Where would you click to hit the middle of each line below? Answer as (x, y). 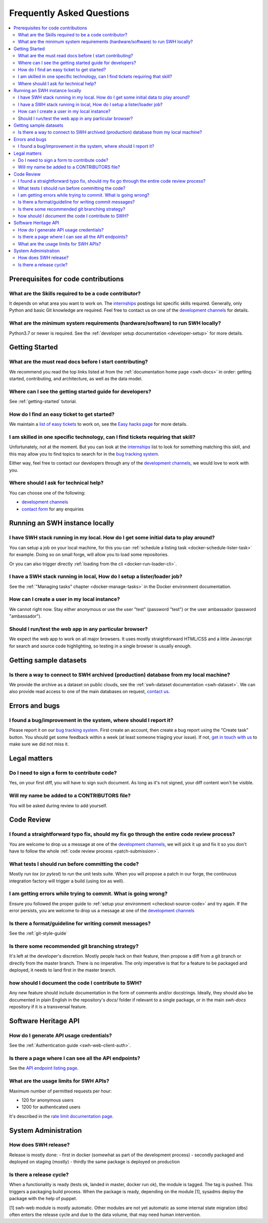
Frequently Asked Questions (69, 13)
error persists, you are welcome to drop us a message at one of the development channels (102, 911)
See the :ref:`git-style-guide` (38, 933)
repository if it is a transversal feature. (48, 1007)
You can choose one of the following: (47, 492)
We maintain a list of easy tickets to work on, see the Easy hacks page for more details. (98, 424)
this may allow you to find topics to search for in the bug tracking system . (84, 454)
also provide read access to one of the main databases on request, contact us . (90, 692)
